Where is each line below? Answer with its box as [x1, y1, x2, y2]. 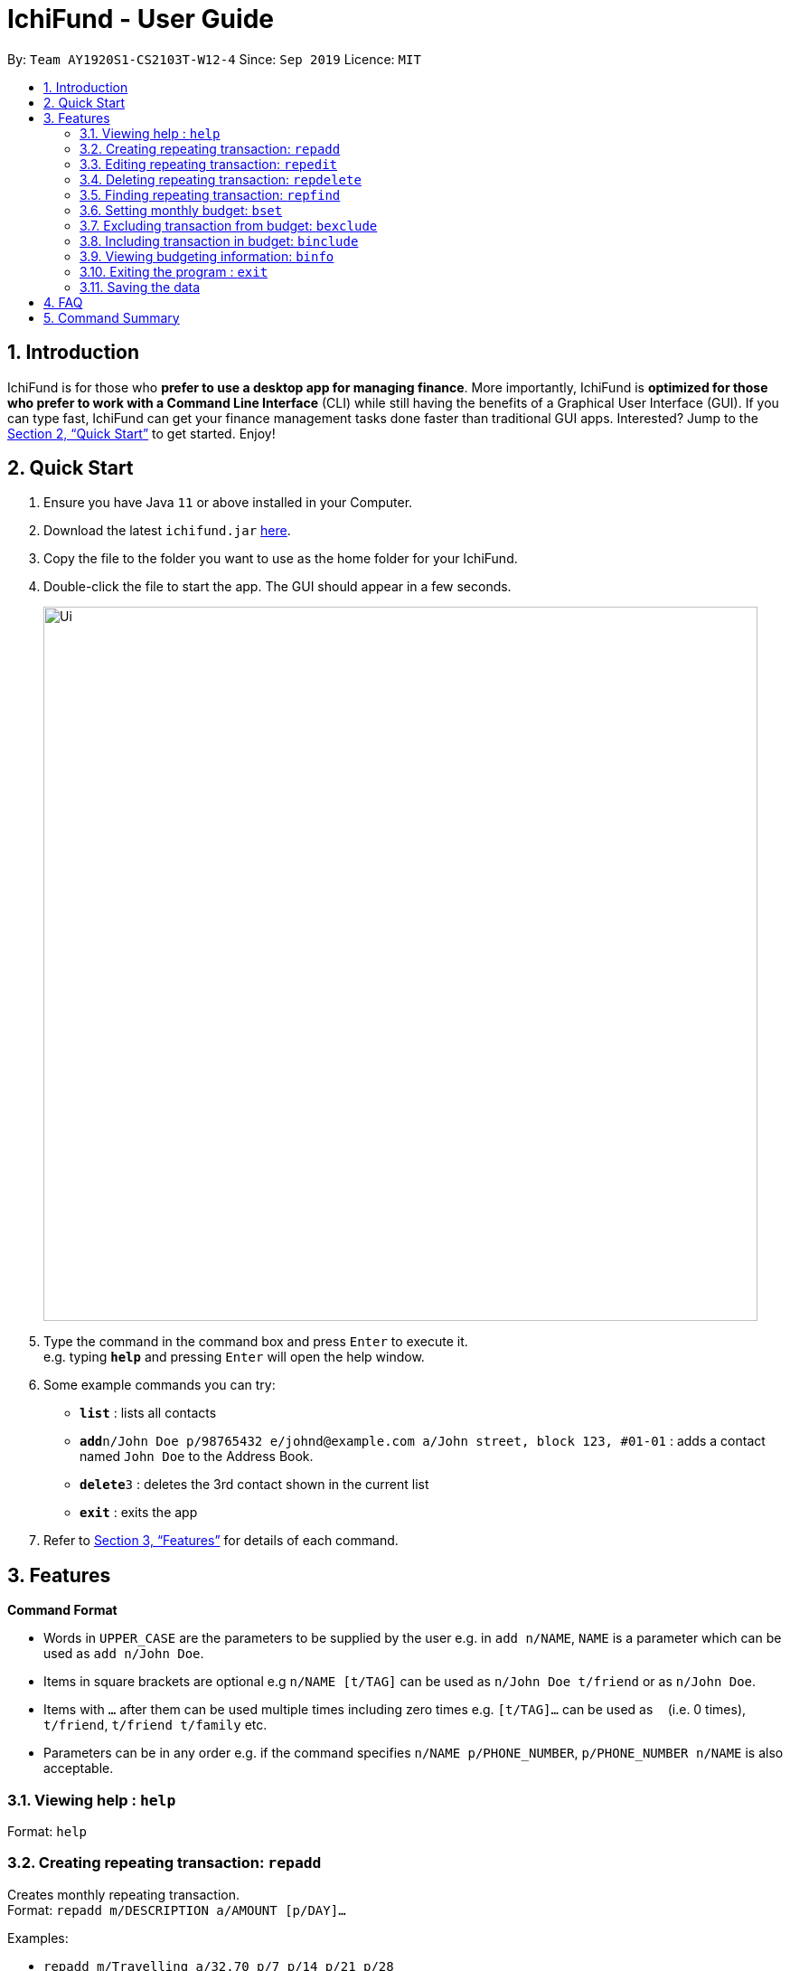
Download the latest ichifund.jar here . [43, 523, 291, 539]
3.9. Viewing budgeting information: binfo [80, 248, 334, 264]
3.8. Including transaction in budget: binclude [80, 232, 359, 249]
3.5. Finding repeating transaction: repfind [80, 186, 341, 203]
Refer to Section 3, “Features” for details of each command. [43, 1532, 399, 1549]
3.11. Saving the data [80, 278, 201, 295]
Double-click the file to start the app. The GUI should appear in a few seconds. [43, 579, 512, 595]
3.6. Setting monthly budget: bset [80, 202, 283, 218]
